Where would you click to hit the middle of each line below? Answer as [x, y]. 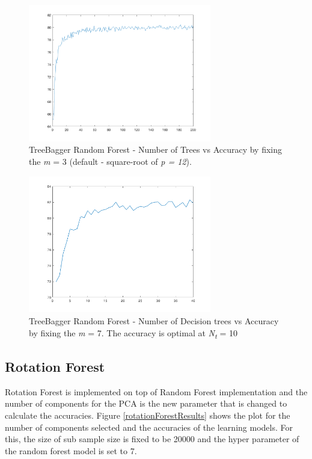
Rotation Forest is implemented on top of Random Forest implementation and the [156, 391]
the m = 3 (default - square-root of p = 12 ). [110, 161]
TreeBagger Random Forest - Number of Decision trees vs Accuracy [154, 320]
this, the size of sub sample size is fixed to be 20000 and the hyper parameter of [152, 439]
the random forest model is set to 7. [71, 450]
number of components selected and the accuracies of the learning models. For [149, 427]
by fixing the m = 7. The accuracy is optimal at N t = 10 [133, 333]
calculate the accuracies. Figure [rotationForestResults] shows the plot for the [148, 415]
